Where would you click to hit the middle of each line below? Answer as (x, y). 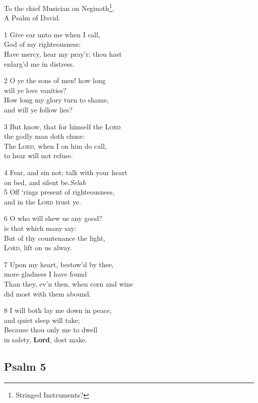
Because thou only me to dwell (51, 330)
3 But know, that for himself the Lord (63, 126)
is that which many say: (40, 228)
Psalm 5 (25, 366)
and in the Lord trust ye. (43, 201)
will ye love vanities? (35, 90)
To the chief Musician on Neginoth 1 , (59, 7)
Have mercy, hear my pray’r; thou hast (63, 54)
